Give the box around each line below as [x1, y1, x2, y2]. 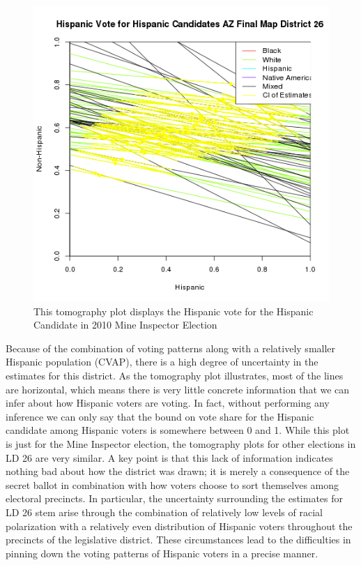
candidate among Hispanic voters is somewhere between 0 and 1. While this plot [6, 423, 350, 437]
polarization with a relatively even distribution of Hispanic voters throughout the [6, 518, 353, 533]
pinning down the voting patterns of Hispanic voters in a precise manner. [6, 545, 318, 560]
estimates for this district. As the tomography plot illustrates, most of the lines [6, 368, 344, 382]
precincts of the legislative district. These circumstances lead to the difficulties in [6, 532, 351, 547]
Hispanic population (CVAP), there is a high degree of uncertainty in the [6, 354, 318, 369]
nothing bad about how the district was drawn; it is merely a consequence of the [6, 464, 350, 479]
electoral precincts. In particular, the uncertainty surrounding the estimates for [6, 491, 344, 506]
